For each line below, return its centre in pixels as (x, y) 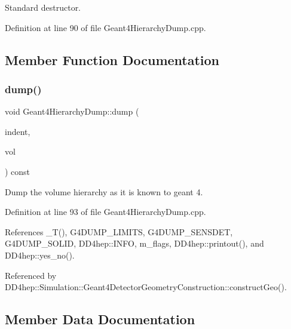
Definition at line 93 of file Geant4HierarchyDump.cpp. (105, 212)
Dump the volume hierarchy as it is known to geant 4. (104, 191)
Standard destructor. (43, 7)
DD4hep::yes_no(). (40, 255)
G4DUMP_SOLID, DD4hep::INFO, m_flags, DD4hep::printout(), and (134, 243)
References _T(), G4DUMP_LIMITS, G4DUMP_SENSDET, (119, 231)
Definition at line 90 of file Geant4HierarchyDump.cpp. (105, 27)
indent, (18, 131)
